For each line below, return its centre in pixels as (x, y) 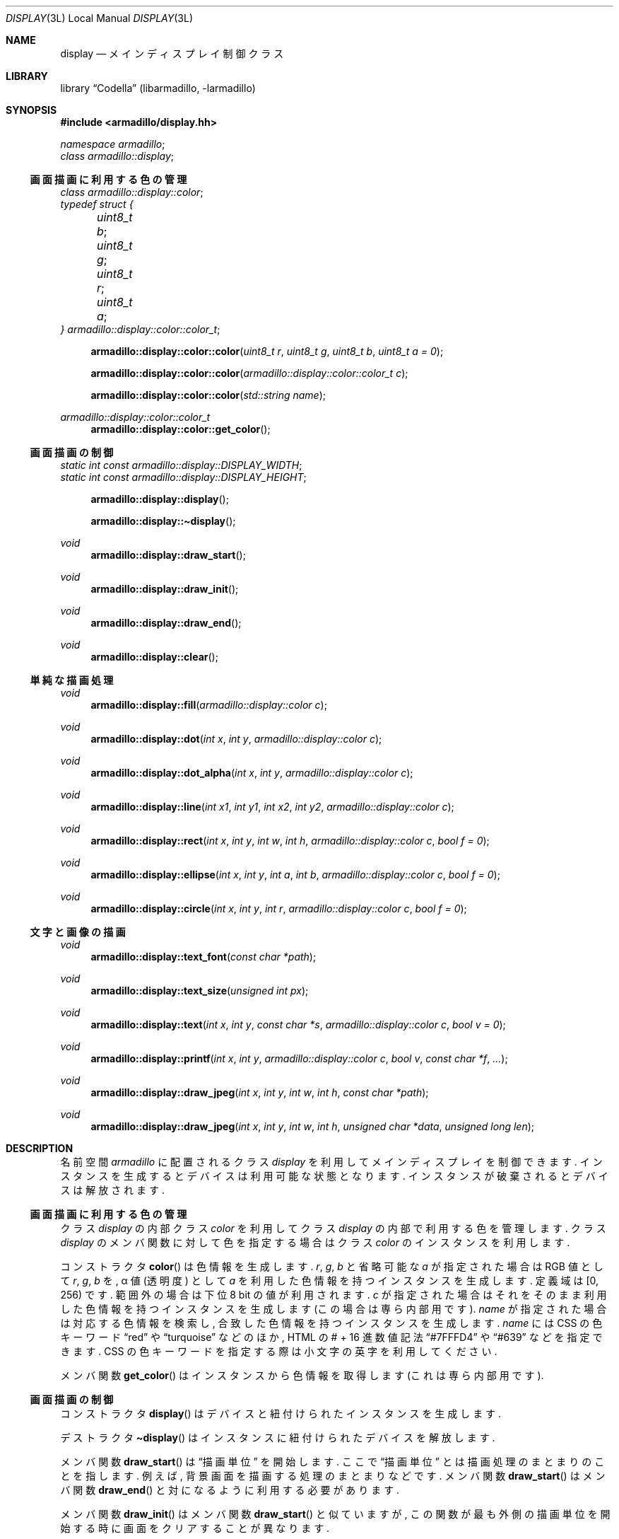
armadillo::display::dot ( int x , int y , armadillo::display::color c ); (236, 739)
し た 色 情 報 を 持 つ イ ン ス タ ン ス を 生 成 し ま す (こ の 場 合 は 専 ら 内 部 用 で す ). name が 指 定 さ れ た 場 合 (334, 1309)
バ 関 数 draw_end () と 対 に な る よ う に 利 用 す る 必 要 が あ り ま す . (230, 1490)
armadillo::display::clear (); (154, 657)
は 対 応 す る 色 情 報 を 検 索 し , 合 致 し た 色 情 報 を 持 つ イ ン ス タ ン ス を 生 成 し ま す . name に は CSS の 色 (331, 1323)
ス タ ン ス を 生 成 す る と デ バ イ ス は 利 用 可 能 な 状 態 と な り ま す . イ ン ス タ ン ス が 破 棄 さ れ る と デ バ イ (334, 1176)
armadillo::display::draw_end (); (166, 623)
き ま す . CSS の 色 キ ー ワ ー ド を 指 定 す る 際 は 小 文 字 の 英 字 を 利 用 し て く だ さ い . (279, 1351)
